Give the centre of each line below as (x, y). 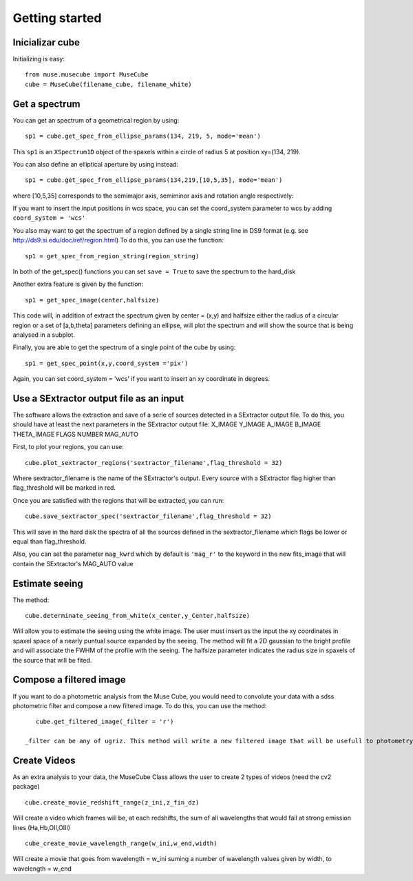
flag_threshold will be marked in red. (64, 488)
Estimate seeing (48, 583)
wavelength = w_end (42, 869)
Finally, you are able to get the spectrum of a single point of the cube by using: (124, 347)
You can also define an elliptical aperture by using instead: (96, 164)
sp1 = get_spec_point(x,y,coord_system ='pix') (107, 363)
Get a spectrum (46, 104)
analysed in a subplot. (44, 335)
